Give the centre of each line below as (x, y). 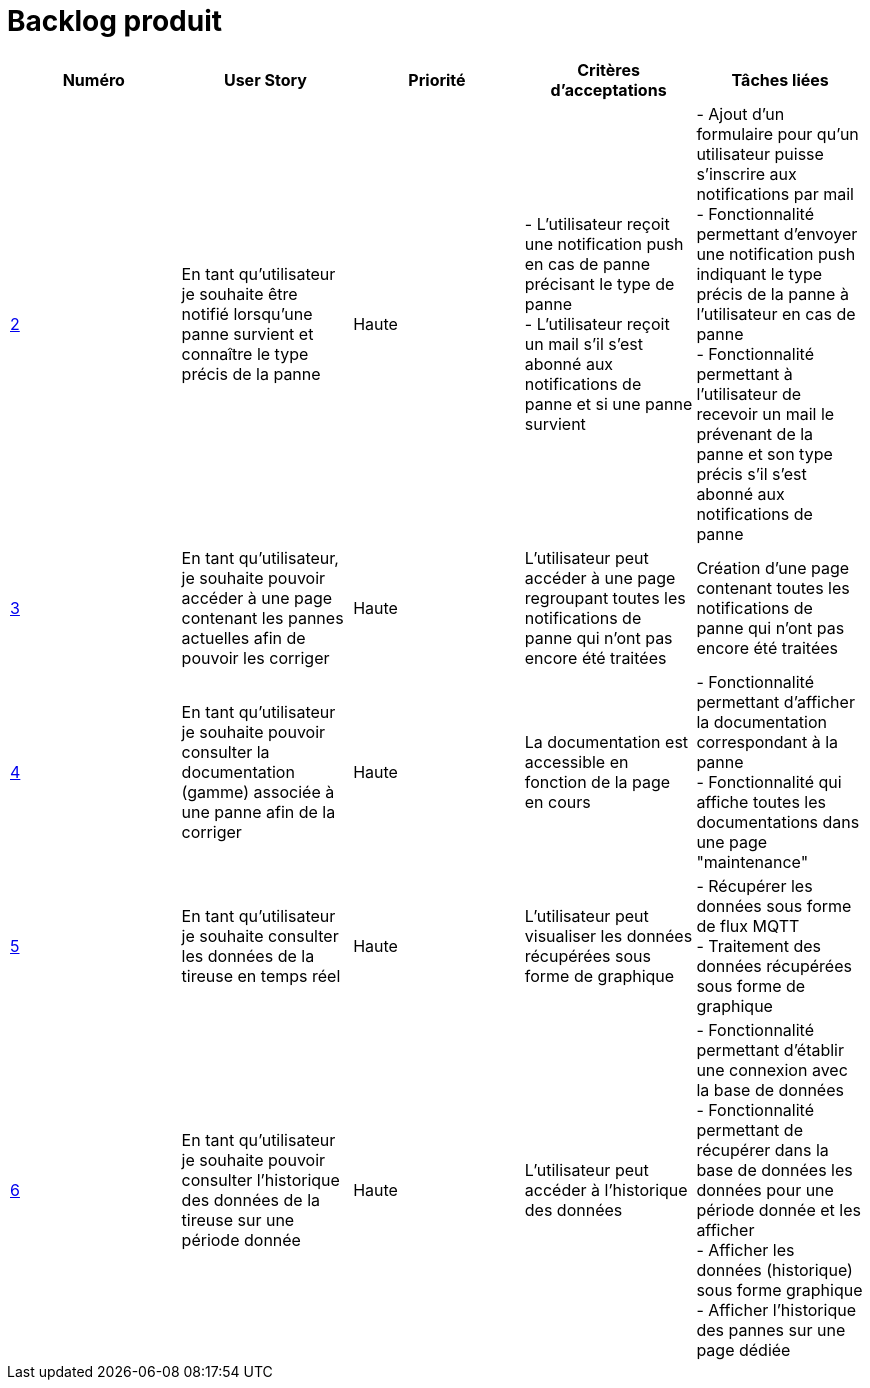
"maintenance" (752, 861)
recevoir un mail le (765, 413)
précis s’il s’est (751, 473)
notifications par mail (775, 193)
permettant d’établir (770, 1049)
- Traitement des (759, 945)
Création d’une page (773, 567)
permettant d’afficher (775, 701)
